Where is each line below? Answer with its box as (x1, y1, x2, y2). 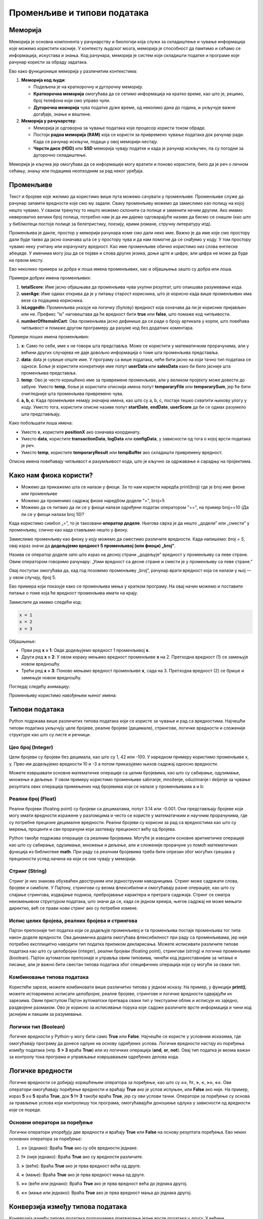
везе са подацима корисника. (21, 297, 84, 303)
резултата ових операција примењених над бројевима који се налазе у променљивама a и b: (9, 783, 205, 789)
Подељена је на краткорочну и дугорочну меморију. (33, 84, 144, 90)
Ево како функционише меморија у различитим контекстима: (9, 68, 138, 74)
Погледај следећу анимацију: (9, 683, 71, 689)
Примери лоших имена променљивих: (9, 334, 90, 340)
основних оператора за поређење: (9, 1136, 82, 1142)
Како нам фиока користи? (9, 471, 93, 479)
